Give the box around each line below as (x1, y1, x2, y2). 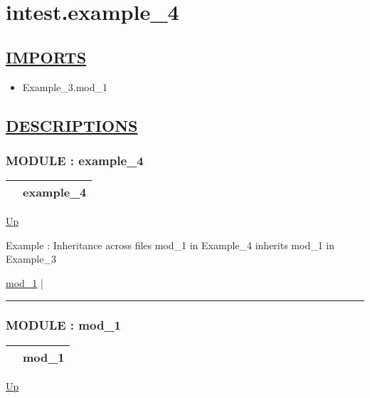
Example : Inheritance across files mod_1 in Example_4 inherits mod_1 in (6, 237, 335, 252)
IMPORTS (6, 46, 87, 68)
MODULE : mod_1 (6, 316, 122, 334)
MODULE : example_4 (6, 151, 144, 169)
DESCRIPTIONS (6, 114, 138, 136)
